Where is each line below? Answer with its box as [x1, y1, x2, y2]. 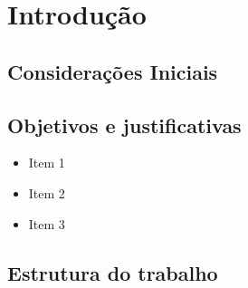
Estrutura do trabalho [7, 258, 218, 286]
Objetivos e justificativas [7, 110, 242, 139]
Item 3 [28, 214, 65, 233]
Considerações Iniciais [7, 57, 218, 85]
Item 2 [28, 183, 65, 202]
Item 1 [28, 153, 65, 172]
